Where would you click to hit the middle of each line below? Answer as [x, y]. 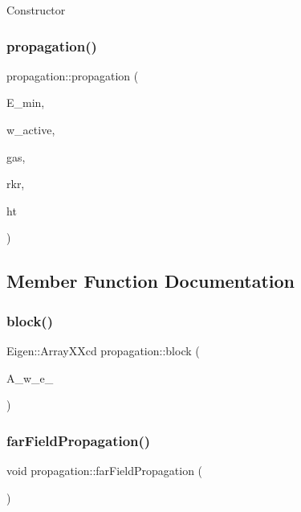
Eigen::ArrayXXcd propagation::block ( [103, 350]
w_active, [31, 129]
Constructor [36, 10]
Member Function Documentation [151, 281]
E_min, [26, 102]
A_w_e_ [30, 377]
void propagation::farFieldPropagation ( [105, 470]
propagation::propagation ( [73, 75]
